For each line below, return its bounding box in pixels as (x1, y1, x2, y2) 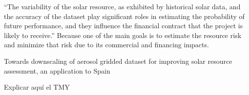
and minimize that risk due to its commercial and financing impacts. (4, 39, 209, 50)
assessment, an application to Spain (4, 65, 110, 76)
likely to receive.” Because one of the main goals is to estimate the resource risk (4, 30, 242, 40)
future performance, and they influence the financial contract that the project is (4, 20, 243, 31)
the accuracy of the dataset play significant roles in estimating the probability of (4, 11, 245, 21)
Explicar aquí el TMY (4, 82, 70, 92)
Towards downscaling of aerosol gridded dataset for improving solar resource (4, 56, 232, 66)
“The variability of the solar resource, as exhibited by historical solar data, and (4, 1, 241, 11)
